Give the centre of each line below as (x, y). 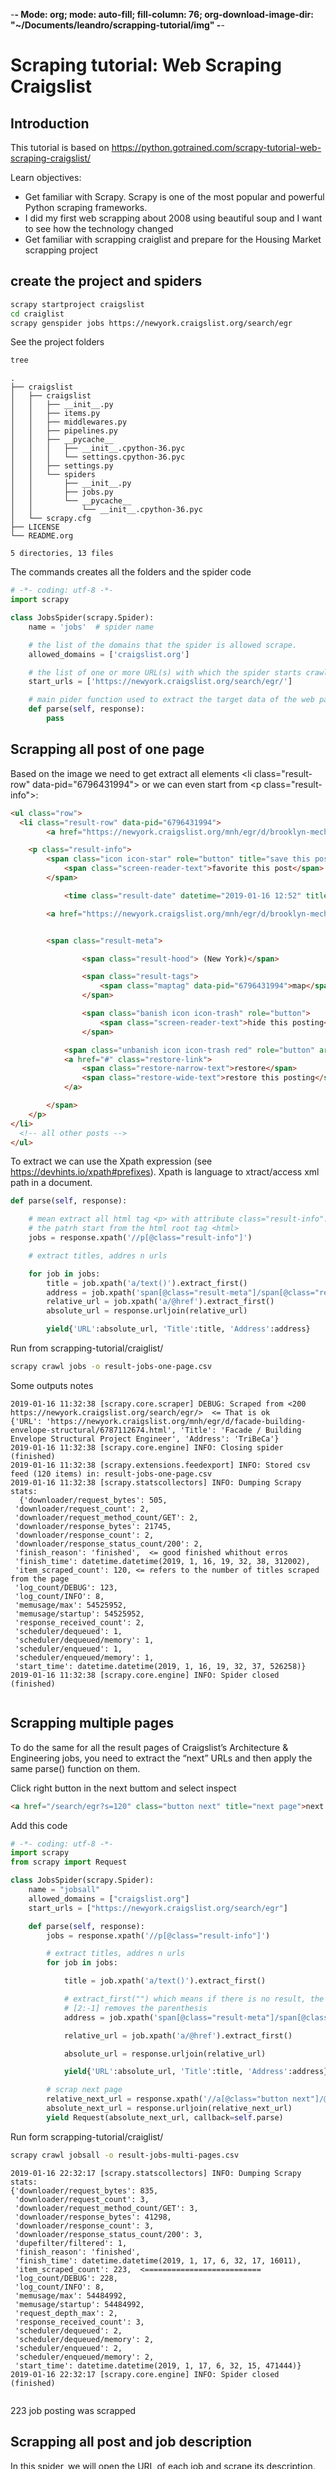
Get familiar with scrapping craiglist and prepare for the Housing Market (173, 239)
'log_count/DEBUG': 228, (66, 2278)
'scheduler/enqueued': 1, (68, 1649)
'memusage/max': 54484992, (71, 2295)
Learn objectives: (46, 177)
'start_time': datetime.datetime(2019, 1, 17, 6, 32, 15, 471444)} (158, 2365)
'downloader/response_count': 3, (84, 2225)
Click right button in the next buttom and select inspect (123, 1788)
